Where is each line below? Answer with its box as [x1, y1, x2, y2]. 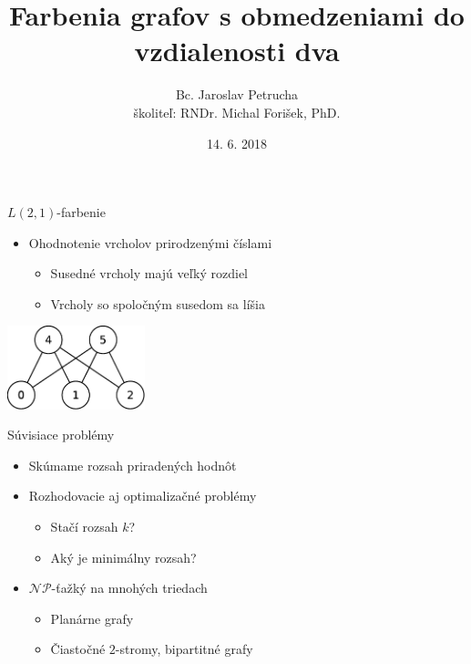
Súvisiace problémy [7, 425, 115, 444]
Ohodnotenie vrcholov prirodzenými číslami [28, 233, 272, 252]
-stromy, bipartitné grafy [115, 639, 253, 659]
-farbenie [56, 202, 106, 222]
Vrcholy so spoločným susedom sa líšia [50, 294, 265, 313]
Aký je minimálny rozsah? [50, 547, 197, 566]
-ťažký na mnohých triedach [51, 578, 208, 597]
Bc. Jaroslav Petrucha [175, 85, 299, 104]
